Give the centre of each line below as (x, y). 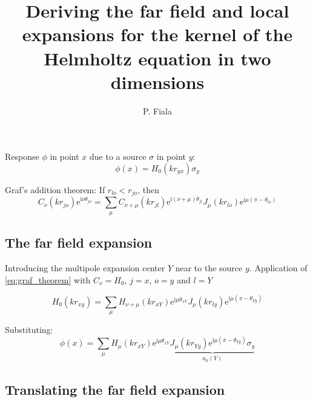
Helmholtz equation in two (157, 58)
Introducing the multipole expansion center (85, 268)
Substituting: (29, 330)
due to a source (118, 157)
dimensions (157, 81)
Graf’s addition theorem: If (55, 189)
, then (149, 189)
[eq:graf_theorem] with (48, 279)
